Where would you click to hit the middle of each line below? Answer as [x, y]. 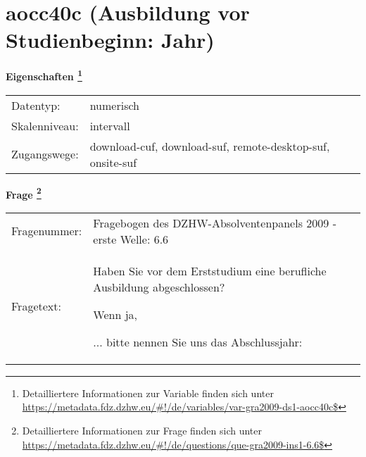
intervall [110, 125]
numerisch [114, 105]
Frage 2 [24, 193]
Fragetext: [36, 306]
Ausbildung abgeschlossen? [159, 287]
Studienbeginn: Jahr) [110, 40]
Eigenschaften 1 [44, 75]
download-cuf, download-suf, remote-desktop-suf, [210, 146]
